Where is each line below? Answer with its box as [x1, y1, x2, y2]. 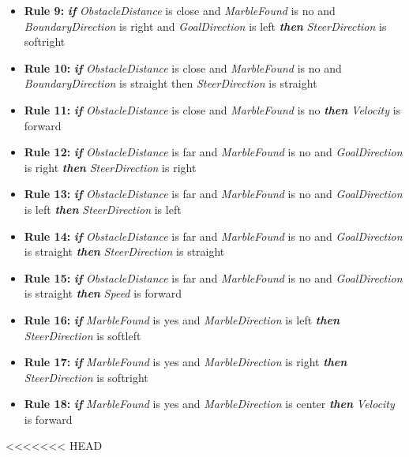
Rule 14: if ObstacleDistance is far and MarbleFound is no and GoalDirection [24, 227, 403, 244]
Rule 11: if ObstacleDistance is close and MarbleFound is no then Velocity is [24, 101, 401, 118]
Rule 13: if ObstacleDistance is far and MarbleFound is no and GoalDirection [24, 185, 403, 202]
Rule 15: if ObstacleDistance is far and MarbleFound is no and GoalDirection [24, 269, 403, 286]
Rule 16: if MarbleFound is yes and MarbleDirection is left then [24, 311, 340, 328]
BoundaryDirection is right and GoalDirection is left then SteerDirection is [24, 17, 387, 34]
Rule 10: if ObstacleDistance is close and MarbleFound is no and [24, 59, 342, 76]
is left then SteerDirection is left [24, 200, 182, 217]
